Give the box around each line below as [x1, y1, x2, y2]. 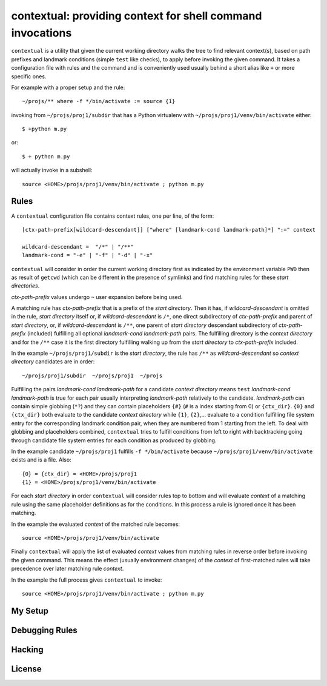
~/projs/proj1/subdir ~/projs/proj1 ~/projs [22, 372, 163, 379]
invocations [11, 26, 72, 39]
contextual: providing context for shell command [11, 9, 262, 22]
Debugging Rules [11, 625, 78, 635]
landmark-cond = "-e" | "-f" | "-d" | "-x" [22, 252, 153, 259]
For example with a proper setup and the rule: [11, 84, 125, 91]
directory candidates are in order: [11, 358, 95, 365]
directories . [11, 282, 40, 289]
